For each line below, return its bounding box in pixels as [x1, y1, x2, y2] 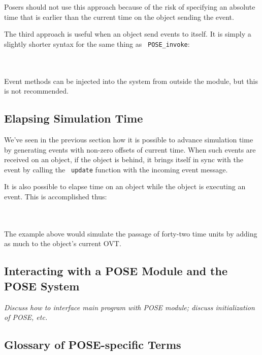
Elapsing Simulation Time [4, 110, 143, 126]
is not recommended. [4, 85, 69, 96]
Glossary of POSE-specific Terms [4, 337, 181, 352]
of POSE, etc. [4, 312, 48, 322]
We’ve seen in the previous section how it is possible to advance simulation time [4, 134, 253, 145]
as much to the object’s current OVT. [4, 238, 121, 249]
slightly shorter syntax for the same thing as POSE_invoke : [4, 38, 190, 49]
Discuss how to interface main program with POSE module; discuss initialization [4, 302, 255, 312]
